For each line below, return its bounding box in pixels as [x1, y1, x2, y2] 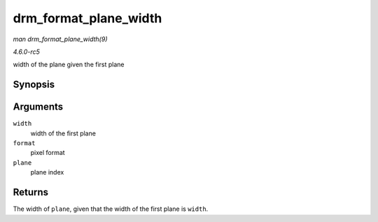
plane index [30, 168, 64, 177]
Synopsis [13, 79, 55, 91]
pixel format [30, 149, 66, 157]
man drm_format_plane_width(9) [13, 35, 108, 43]
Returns [13, 186, 49, 198]
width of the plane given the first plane [13, 60, 125, 69]
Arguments [13, 101, 64, 113]
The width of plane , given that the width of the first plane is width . [13, 205, 209, 213]
